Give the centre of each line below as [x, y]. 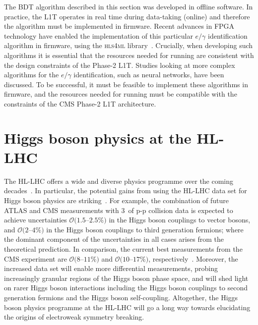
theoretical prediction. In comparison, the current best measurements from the [123, 249]
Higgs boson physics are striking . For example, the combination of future [117, 200]
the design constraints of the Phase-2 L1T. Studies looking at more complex [120, 65]
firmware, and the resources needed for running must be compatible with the [121, 94]
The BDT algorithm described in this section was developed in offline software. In [129, 6]
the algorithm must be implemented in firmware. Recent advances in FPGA [119, 26]
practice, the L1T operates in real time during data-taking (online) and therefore [127, 16]
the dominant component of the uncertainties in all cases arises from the [114, 239]
